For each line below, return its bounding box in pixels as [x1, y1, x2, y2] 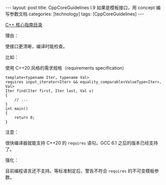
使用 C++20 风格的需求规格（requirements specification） [5, 65, 127, 71]
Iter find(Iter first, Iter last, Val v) [5, 88, 94, 94]
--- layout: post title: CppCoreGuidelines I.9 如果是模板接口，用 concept [5, 5, 155, 11]
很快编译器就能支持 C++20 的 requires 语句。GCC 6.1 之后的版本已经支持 [5, 140, 158, 146]
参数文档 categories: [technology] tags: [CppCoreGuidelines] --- [9, 11, 144, 17]
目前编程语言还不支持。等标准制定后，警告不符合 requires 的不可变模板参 [5, 168, 159, 174]
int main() [5, 106, 28, 111]
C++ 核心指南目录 [5, 22, 43, 27]
